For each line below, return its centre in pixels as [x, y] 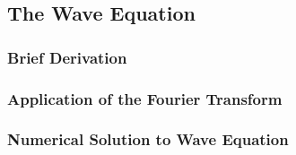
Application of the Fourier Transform [145, 98]
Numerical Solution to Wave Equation [148, 139]
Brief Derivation [67, 57]
